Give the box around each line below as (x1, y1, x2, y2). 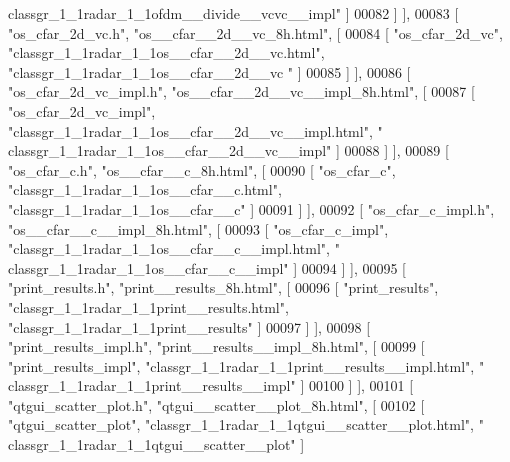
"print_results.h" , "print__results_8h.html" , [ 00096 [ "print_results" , (8, 277, 439, 298)
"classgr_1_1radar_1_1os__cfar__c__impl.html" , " (8, 238, 340, 259)
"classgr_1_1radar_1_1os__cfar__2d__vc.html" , (8, 42, 325, 63)
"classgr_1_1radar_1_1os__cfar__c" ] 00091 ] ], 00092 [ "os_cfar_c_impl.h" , (8, 198, 495, 219)
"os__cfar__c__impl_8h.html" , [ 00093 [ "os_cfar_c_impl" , (8, 218, 389, 239)
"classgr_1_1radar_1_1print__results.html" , (8, 296, 289, 317)
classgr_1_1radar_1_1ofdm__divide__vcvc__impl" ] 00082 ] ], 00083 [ (8, 3, 459, 23)
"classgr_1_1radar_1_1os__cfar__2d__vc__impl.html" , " (8, 120, 383, 141)
